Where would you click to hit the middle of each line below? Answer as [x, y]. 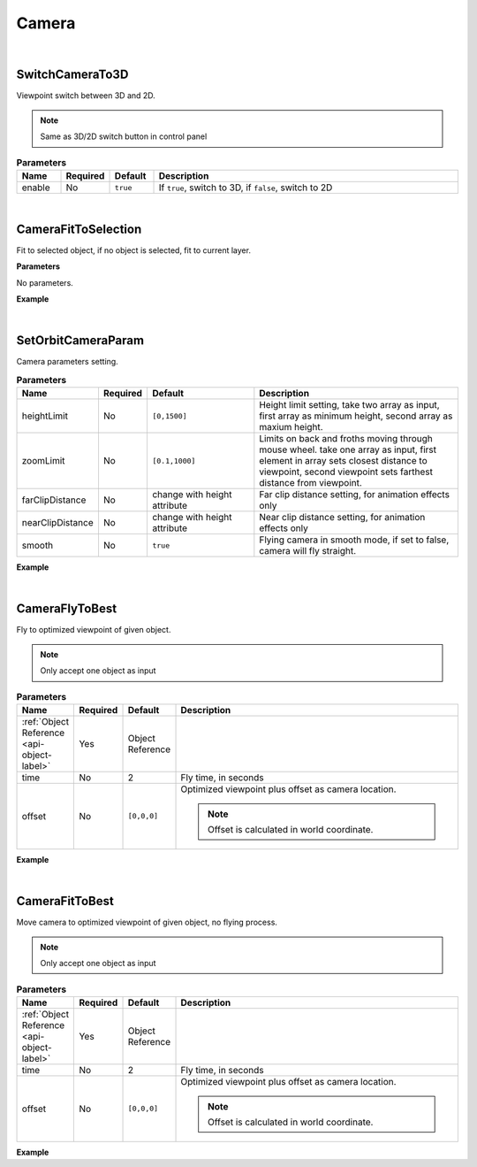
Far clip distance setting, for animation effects [355, 495]
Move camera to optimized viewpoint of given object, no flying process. [147, 922]
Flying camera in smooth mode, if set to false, [354, 540]
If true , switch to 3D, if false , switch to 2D [246, 188]
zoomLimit [43, 461]
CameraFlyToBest [67, 609]
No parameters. [45, 282]
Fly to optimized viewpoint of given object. [94, 630]
